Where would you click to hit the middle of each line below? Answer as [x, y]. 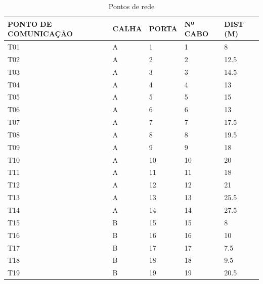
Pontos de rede [131, 6]
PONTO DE [30, 23]
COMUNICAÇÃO [40, 34]
